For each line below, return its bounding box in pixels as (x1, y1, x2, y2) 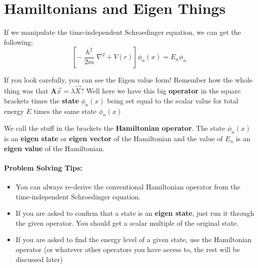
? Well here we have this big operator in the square (81, 86, 241, 96)
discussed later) (15, 254, 63, 264)
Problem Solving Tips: (4, 162, 83, 173)
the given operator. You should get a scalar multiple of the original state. (15, 217, 239, 228)
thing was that (4, 86, 49, 96)
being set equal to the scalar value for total (107, 95, 239, 105)
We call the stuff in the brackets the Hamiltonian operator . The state (4, 123, 225, 133)
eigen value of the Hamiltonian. (4, 143, 105, 153)
